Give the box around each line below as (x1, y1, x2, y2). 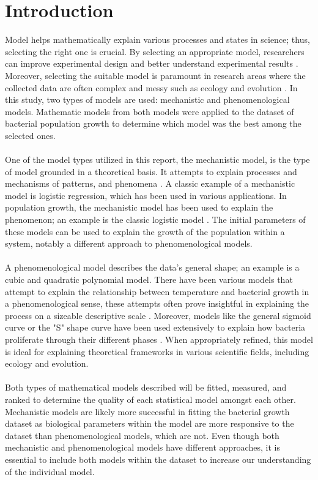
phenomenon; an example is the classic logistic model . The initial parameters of (5, 213, 306, 226)
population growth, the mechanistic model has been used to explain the (5, 201, 273, 214)
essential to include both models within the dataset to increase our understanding (5, 452, 311, 465)
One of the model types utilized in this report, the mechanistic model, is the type (5, 153, 310, 166)
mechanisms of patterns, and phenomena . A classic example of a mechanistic (5, 177, 295, 190)
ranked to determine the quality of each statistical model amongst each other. (5, 392, 296, 405)
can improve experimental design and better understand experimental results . (5, 57, 298, 70)
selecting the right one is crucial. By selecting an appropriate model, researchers (5, 45, 305, 58)
